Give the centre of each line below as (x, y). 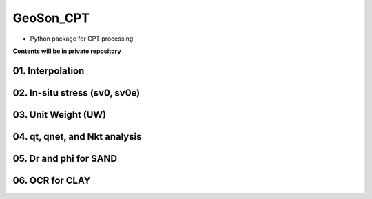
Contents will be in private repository (67, 51)
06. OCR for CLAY (52, 180)
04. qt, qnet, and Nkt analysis (77, 137)
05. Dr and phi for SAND (65, 158)
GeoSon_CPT (51, 18)
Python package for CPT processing (82, 39)
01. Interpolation (49, 71)
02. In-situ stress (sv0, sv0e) (76, 93)
